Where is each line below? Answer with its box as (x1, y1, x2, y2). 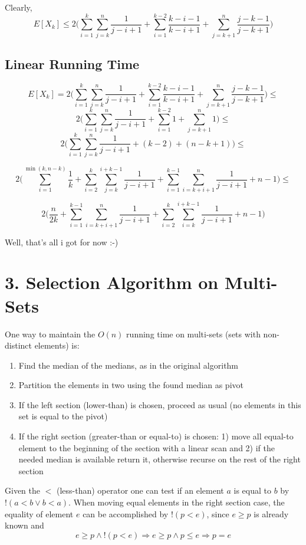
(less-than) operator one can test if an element (56, 484, 224, 497)
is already (254, 507, 289, 520)
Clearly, (5, 1, 32, 13)
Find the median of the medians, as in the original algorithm (18, 359, 239, 371)
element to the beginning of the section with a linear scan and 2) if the (18, 441, 275, 454)
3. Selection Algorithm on (5, 270, 219, 294)
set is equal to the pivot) (18, 410, 108, 422)
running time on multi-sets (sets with (126, 327, 261, 340)
